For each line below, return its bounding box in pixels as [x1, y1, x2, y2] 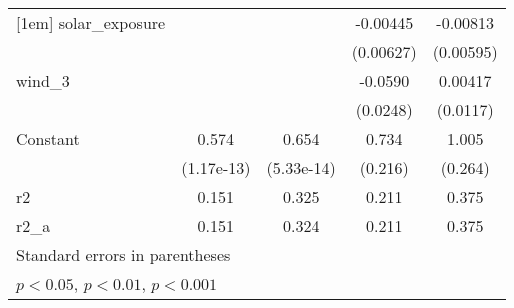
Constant [16, 127, 80, 150]
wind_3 [16, 69, 70, 92]
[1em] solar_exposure [16, 11, 166, 34]
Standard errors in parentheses [16, 243, 231, 266]
